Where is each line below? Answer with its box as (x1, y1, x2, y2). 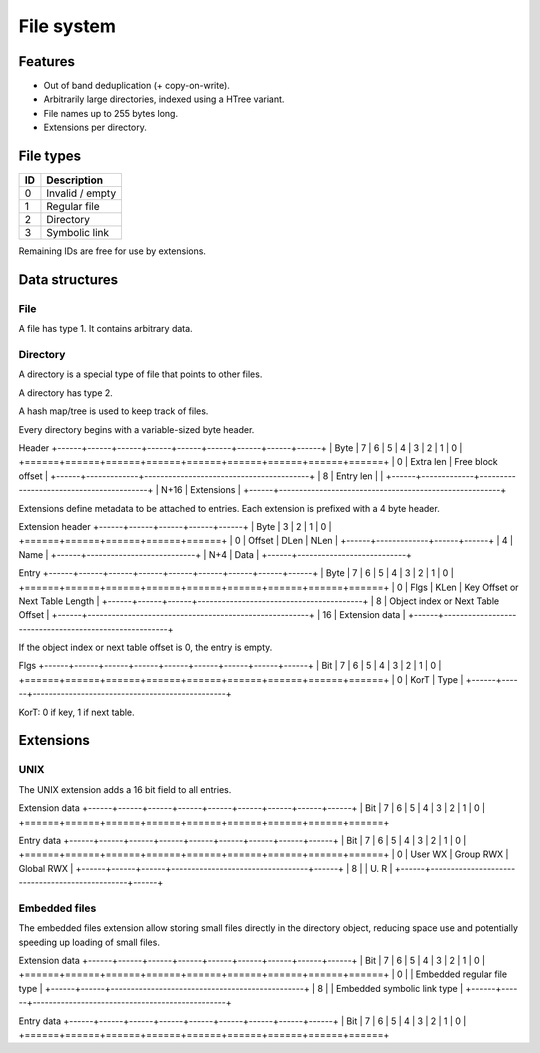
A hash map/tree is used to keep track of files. (18, 405, 209, 417)
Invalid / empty (46, 186, 117, 200)
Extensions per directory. (43, 121, 147, 134)
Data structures (18, 271, 119, 288)
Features (18, 53, 75, 70)
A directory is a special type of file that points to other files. (18, 368, 263, 380)
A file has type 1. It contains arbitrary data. (18, 323, 194, 335)
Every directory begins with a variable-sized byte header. (18, 423, 255, 435)
